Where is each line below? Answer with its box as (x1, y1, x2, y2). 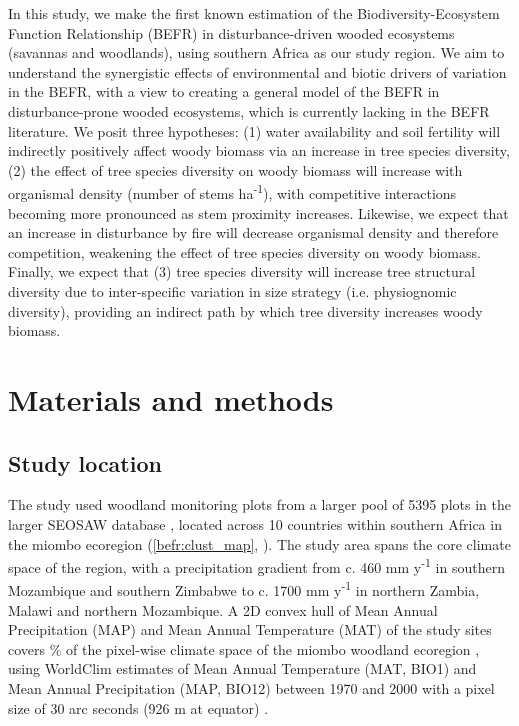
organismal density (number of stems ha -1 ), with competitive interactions (8, 180, 457, 203)
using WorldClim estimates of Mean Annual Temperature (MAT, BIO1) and (8, 658, 477, 679)
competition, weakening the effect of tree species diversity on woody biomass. (8, 241, 481, 262)
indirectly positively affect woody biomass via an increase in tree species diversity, (8, 140, 510, 161)
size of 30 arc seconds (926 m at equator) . (8, 697, 269, 718)
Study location (8, 447, 162, 478)
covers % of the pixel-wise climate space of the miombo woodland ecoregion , (8, 638, 480, 659)
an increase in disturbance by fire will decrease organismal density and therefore (8, 222, 499, 243)
